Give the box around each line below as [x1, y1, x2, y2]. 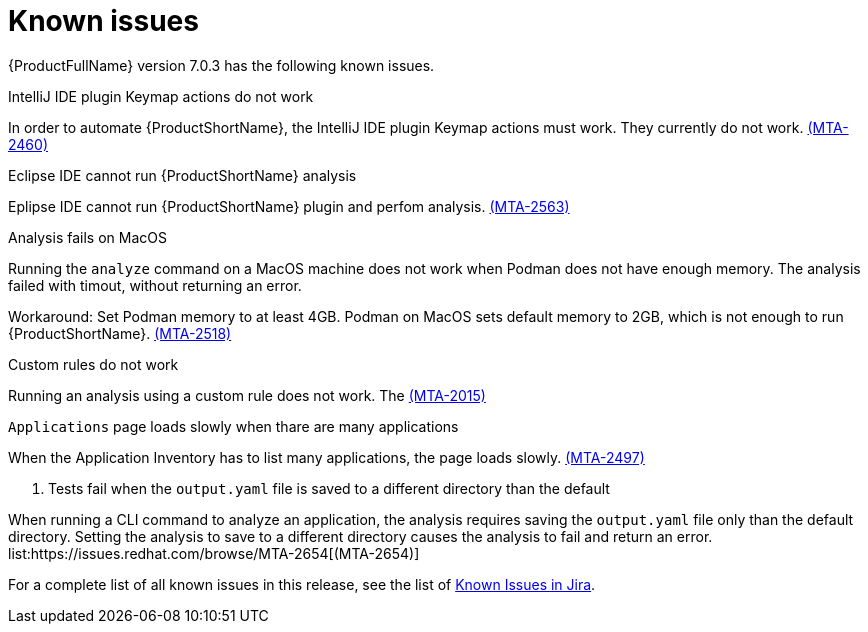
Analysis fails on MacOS [8, 228, 167, 246]
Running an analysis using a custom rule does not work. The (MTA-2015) [8, 386, 486, 404]
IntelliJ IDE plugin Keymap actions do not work [8, 87, 314, 105]
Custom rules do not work [8, 355, 179, 373]
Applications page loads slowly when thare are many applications [8, 417, 459, 435]
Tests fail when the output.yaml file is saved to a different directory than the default [48, 479, 610, 497]
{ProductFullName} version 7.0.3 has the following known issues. [8, 56, 435, 74]
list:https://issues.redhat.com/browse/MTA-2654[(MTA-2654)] [8, 544, 420, 562]
